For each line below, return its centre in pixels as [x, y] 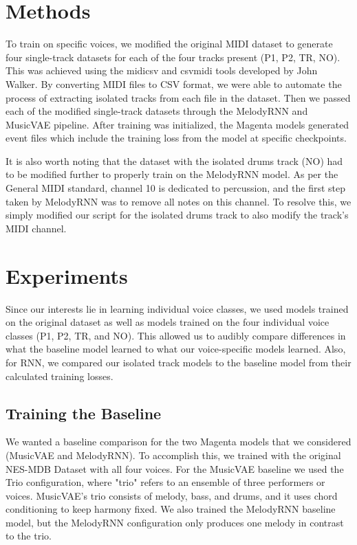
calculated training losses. [60, 376]
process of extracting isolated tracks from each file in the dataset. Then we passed [178, 97]
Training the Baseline [84, 413]
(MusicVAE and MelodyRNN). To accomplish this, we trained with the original [173, 455]
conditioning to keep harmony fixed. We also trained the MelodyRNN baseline [171, 509]
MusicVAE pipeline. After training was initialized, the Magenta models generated [177, 124]
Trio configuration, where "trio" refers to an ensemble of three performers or [165, 482]
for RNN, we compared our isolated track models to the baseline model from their [178, 362]
